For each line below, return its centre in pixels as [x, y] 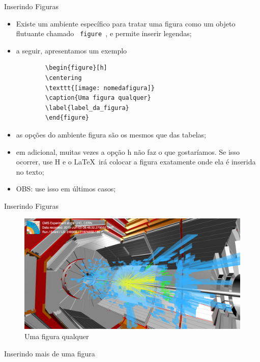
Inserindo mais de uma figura [50, 353]
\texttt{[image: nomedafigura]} [100, 88]
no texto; [30, 171]
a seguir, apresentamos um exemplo [71, 50]
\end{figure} [67, 118]
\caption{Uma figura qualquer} [98, 98]
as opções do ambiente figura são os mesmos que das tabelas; [111, 134]
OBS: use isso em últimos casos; [66, 189]
